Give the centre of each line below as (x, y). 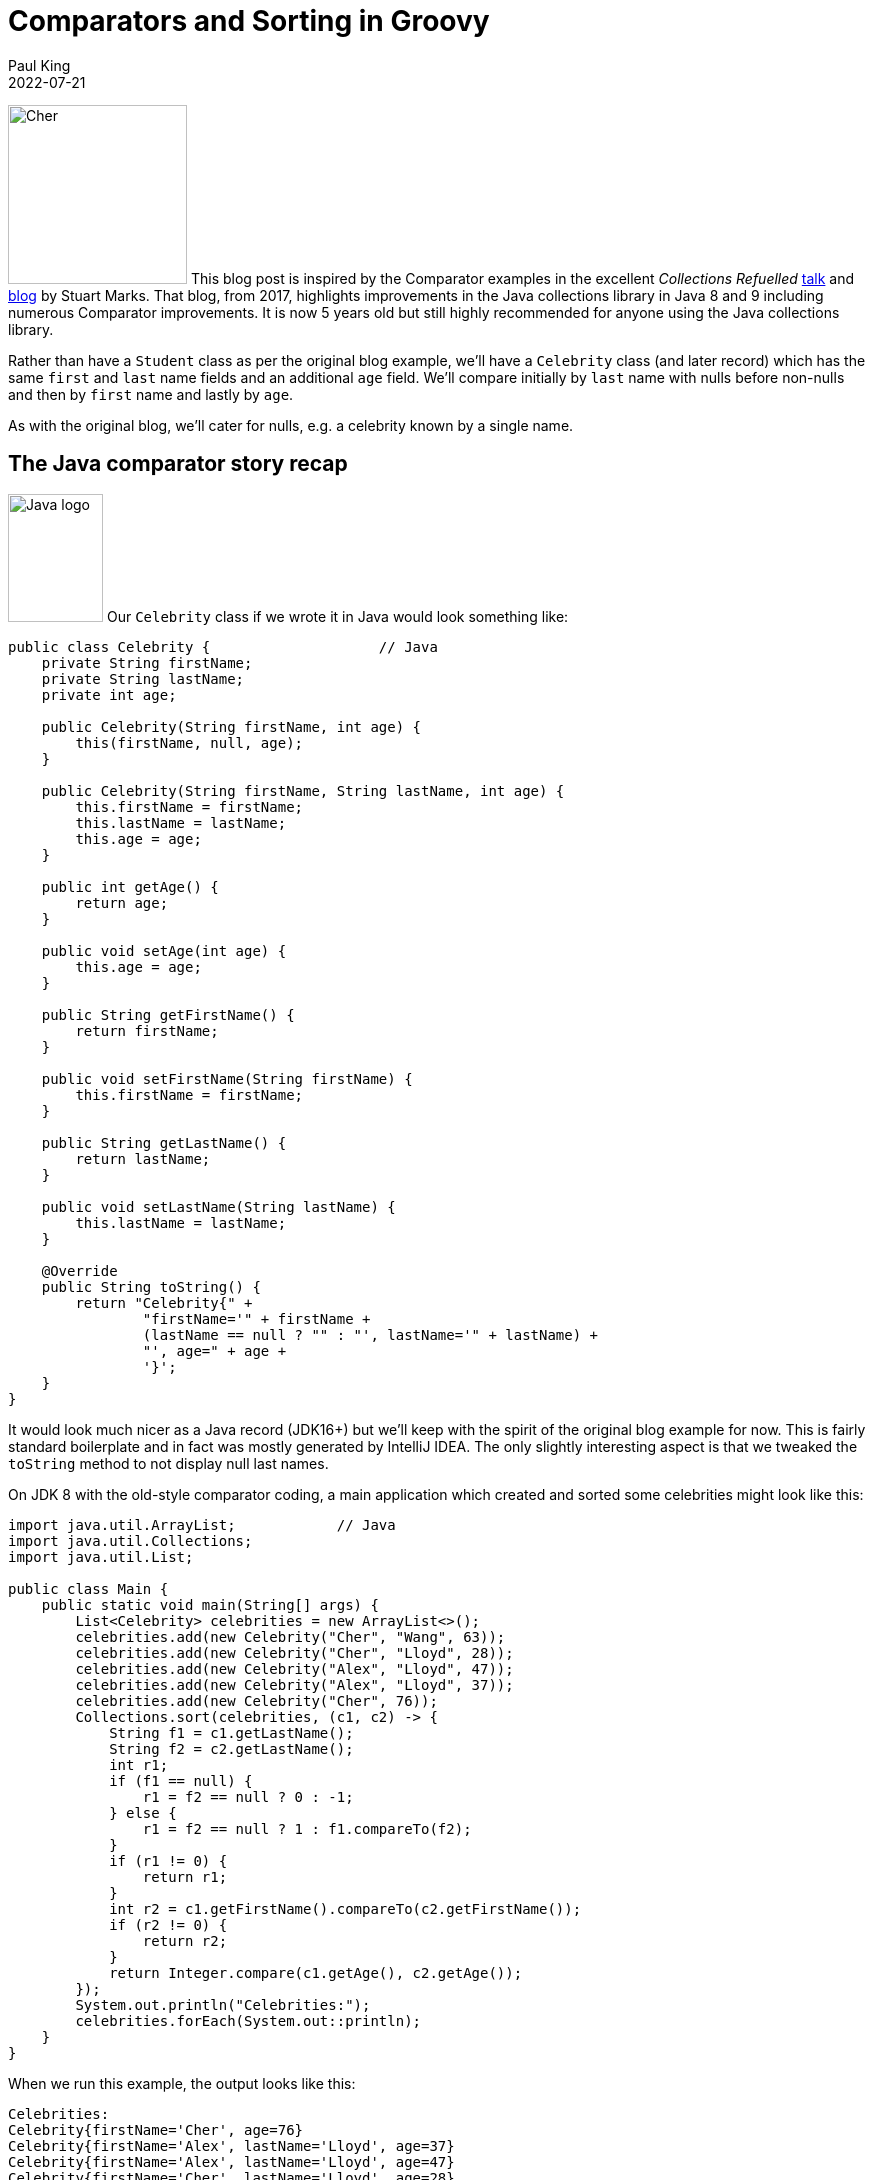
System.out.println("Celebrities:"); (223, 2004)
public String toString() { (151, 1286)
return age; (122, 902)
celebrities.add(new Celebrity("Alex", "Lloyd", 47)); (294, 1668)
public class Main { (88, 1588)
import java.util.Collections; (130, 1540)
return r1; (185, 1876)
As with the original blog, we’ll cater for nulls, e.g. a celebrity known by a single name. (291, 425)
